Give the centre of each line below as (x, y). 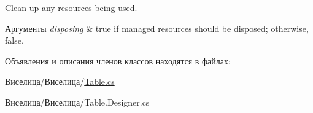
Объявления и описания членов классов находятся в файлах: (118, 60)
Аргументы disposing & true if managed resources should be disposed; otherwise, (157, 28)
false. (14, 40)
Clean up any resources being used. (71, 7)
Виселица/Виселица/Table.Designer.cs (77, 102)
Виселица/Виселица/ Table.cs (60, 81)
